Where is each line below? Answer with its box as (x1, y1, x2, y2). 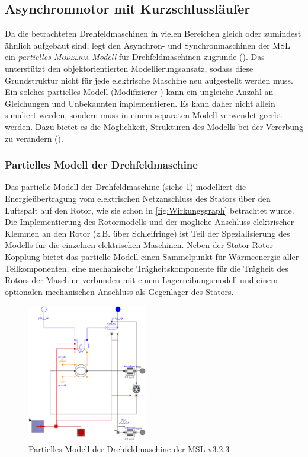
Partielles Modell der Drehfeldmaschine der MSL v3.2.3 (28, 442, 230, 455)
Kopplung (5, 250, 40, 262)
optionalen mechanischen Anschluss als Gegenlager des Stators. (5, 285, 234, 297)
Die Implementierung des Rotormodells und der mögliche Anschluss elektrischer (5, 215, 294, 228)
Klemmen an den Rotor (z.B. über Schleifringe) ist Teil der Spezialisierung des (5, 227, 290, 239)
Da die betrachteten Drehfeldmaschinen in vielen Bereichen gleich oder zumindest (5, 27, 301, 40)
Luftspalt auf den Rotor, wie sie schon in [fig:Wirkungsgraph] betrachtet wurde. (5, 204, 294, 216)
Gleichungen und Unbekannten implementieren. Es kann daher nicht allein (5, 97, 275, 109)
